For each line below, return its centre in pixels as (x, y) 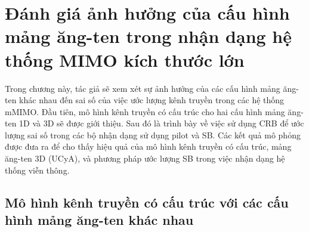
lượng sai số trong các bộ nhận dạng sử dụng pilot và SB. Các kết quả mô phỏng (153, 134)
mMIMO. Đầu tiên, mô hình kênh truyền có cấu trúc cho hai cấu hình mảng (145, 111)
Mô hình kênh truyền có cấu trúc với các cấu (147, 202)
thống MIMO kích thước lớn (125, 59)
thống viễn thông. (37, 170)
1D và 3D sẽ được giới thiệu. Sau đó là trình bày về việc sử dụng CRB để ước (162, 123)
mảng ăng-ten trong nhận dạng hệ (149, 36)
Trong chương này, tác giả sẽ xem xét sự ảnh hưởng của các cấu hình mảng (143, 88)
